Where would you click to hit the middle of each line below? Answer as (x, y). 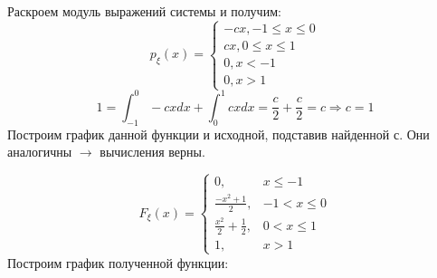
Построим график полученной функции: (118, 262)
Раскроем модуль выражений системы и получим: (144, 11)
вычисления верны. (152, 152)
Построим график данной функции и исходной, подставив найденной (199, 134)
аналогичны (40, 152)
